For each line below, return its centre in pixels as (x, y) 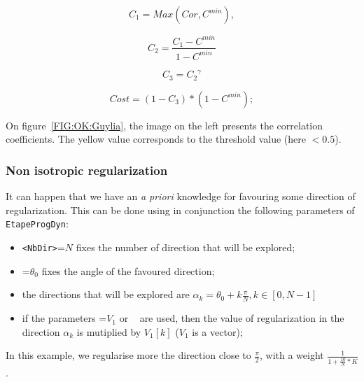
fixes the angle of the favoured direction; (128, 270)
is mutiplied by (109, 331)
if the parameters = (64, 318)
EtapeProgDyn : (37, 224)
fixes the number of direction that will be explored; (185, 247)
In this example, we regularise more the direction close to (128, 355)
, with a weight (292, 355)
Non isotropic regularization (87, 170)
